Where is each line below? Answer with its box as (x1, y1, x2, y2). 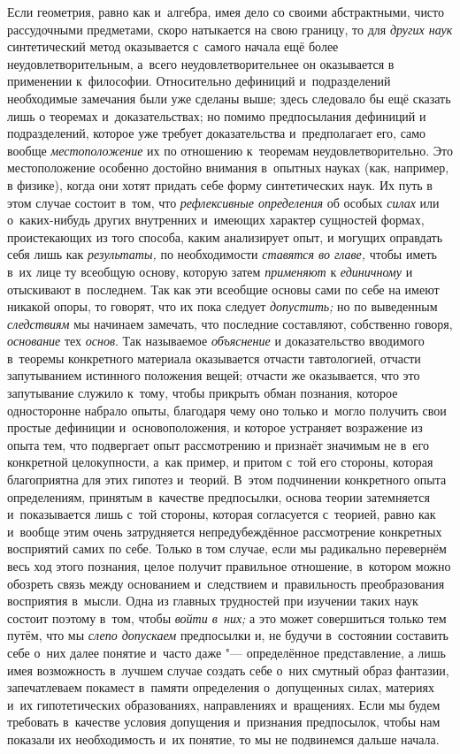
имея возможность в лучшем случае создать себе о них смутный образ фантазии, (7, 660, 449, 679)
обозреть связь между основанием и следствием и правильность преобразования (7, 574, 445, 592)
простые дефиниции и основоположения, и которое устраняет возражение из (7, 418, 423, 437)
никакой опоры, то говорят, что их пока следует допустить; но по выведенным (7, 297, 438, 316)
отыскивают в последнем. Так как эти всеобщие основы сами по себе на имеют (7, 279, 440, 298)
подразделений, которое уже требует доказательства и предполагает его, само (7, 124, 426, 142)
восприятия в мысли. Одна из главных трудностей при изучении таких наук (7, 591, 418, 610)
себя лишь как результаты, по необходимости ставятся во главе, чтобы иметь (7, 245, 437, 263)
